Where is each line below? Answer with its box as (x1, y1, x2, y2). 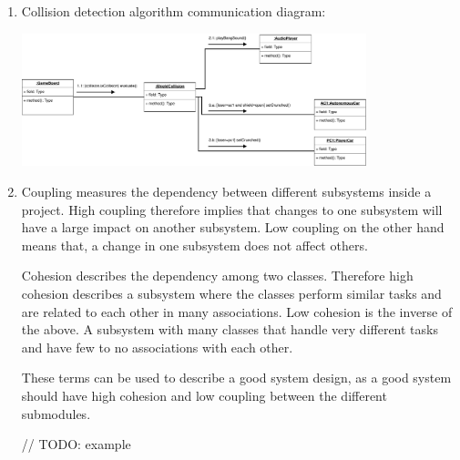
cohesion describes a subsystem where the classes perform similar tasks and (21, 283, 442, 302)
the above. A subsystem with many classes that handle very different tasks (21, 320, 438, 339)
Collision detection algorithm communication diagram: (21, 2, 326, 20)
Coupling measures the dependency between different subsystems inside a (21, 181, 432, 200)
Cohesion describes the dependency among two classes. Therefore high (21, 266, 414, 285)
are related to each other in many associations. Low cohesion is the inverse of (21, 302, 453, 321)
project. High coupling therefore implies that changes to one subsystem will (21, 199, 443, 219)
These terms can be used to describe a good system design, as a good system (21, 368, 452, 387)
